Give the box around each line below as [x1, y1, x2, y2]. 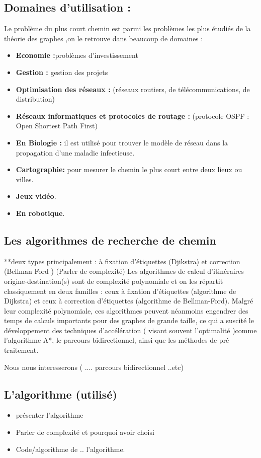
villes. [16, 174, 34, 184]
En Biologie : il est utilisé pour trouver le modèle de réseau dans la [16, 137, 228, 147]
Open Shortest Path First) [16, 120, 98, 131]
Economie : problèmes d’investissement [16, 50, 138, 60]
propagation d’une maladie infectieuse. [16, 147, 135, 158]
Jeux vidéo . [16, 191, 56, 201]
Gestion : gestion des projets [16, 66, 108, 77]
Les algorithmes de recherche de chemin [4, 232, 216, 248]
